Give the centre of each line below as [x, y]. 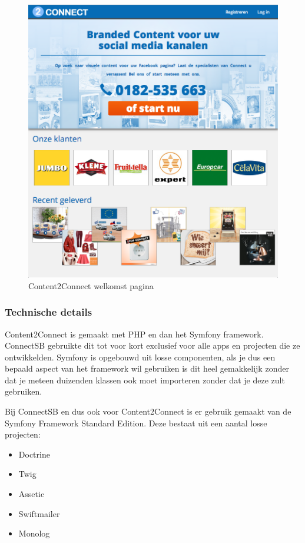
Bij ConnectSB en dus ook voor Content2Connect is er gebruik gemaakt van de [148, 411]
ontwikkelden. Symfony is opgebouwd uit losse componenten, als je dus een [140, 357]
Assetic [32, 494]
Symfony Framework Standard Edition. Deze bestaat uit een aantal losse [136, 423]
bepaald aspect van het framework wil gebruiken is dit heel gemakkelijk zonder [147, 368]
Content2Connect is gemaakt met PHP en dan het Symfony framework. [134, 334]
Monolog [34, 533]
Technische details [49, 312]
